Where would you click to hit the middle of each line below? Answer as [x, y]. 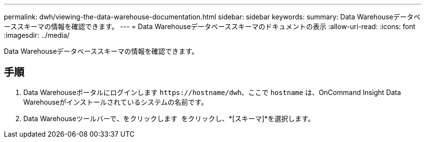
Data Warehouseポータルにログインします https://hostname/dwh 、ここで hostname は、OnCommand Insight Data [212, 92]
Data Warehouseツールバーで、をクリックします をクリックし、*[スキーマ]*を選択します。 [169, 118]
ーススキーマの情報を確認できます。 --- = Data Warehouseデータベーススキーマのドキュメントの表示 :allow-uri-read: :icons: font [210, 26]
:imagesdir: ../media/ [37, 35]
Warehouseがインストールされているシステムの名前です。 [116, 102]
